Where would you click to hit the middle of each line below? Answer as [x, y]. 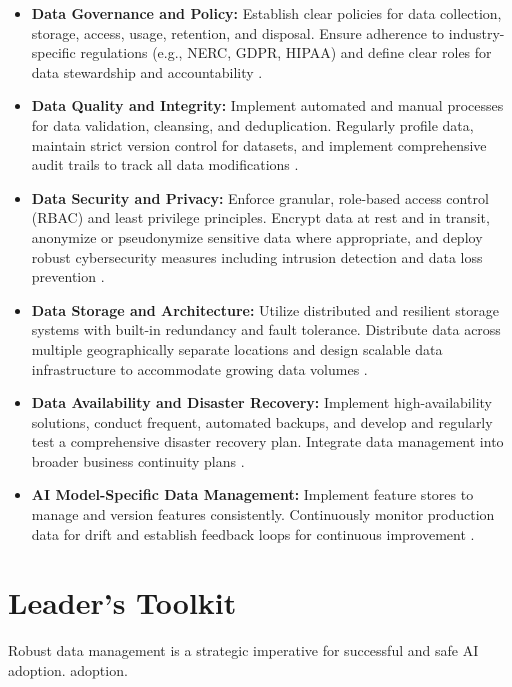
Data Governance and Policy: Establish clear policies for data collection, [266, 13]
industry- [476, 32]
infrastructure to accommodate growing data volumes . [199, 368]
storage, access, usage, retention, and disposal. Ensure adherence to [238, 32]
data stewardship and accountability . [147, 71]
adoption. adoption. [68, 669]
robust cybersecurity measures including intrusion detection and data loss [257, 256]
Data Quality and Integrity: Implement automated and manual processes [267, 105]
